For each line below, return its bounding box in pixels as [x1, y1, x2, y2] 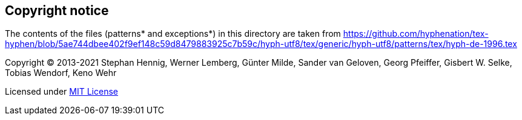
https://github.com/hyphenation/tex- [343, 28, 489, 39]
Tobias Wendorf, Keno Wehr [5, 68, 117, 78]
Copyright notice [5, 3, 109, 18]
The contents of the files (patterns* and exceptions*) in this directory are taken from [5, 28, 341, 39]
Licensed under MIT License [5, 86, 118, 97]
